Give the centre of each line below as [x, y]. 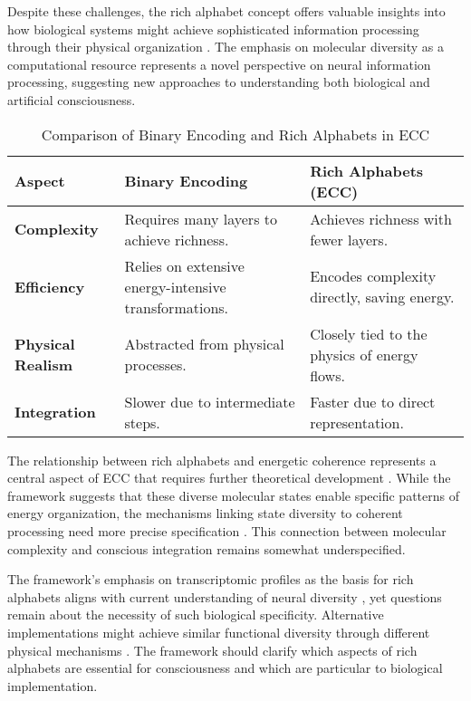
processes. [155, 365]
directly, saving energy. [382, 297]
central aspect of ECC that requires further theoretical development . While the [229, 478]
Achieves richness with [381, 218]
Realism [43, 365]
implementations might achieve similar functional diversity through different [219, 632]
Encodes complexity [373, 276]
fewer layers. [349, 239]
